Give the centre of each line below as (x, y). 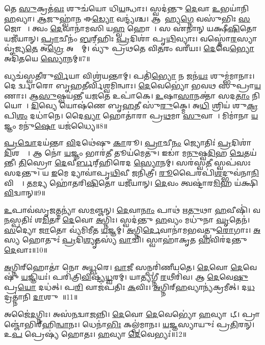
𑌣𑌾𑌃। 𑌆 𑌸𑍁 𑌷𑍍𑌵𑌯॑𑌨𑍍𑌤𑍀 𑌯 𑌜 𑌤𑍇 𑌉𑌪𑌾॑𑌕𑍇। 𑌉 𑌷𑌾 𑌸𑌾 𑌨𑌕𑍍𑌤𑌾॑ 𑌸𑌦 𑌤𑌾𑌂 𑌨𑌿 (132, 95)
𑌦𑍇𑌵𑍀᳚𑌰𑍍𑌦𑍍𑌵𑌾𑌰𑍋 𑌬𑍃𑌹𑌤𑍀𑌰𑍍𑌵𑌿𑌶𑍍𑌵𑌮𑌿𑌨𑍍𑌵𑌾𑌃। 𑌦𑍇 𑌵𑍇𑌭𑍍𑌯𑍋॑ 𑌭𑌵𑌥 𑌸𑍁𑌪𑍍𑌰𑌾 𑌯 (132, 85)
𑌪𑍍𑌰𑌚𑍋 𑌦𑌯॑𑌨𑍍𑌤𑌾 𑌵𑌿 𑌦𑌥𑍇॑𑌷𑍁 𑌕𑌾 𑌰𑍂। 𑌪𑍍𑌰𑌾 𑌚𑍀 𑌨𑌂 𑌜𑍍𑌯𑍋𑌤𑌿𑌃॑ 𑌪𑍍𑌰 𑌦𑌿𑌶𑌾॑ (128, 143)
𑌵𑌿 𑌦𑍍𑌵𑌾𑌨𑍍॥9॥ (25, 193)
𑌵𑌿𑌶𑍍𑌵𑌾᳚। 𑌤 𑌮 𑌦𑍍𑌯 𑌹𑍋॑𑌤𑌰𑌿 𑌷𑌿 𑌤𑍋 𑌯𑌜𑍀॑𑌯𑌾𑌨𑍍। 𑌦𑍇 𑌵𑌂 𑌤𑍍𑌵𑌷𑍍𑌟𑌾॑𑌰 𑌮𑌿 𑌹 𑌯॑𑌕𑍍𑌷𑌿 (131, 182)
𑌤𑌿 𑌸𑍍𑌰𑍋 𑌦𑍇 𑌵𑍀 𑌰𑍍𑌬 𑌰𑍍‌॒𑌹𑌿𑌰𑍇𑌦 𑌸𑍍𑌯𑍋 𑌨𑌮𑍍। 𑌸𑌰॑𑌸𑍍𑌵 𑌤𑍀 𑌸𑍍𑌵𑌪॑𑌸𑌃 (135, 163)
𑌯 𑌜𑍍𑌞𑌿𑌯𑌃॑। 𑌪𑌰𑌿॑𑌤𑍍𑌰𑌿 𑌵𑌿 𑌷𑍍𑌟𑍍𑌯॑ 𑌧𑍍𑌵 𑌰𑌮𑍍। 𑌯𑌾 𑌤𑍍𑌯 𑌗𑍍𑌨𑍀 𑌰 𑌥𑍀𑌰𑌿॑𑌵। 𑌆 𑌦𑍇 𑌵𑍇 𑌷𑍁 (135, 277)
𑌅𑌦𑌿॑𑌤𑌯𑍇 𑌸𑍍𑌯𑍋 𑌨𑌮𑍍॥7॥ (47, 58)
